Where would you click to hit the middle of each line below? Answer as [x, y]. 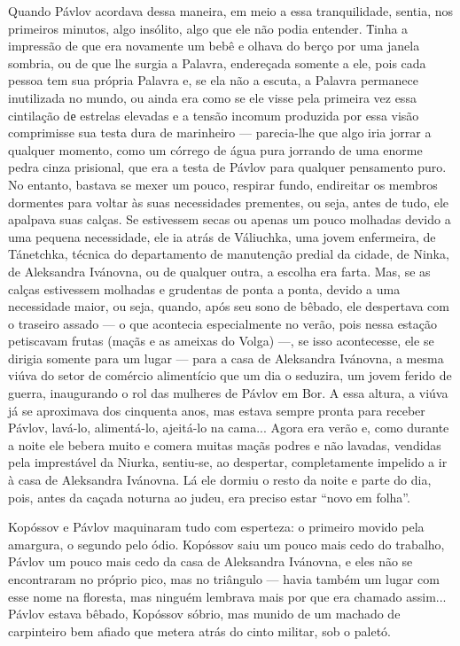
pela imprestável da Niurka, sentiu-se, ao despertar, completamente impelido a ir [228, 462]
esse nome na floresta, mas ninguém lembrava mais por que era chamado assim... [227, 596]
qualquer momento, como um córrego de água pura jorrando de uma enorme [215, 149]
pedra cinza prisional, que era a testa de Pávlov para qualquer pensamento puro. [227, 167]
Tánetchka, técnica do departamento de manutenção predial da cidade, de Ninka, [229, 254]
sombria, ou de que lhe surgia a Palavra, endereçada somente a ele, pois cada [217, 62]
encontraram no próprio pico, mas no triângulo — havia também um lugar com [224, 579]
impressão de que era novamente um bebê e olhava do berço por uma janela [214, 46]
